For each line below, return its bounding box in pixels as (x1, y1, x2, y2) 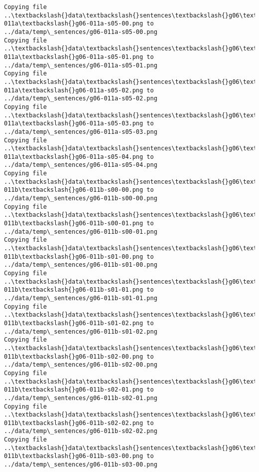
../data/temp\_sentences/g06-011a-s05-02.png (4, 95, 157, 102)
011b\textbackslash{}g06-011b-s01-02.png (4, 319, 143, 327)
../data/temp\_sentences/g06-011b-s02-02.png (4, 428, 157, 435)
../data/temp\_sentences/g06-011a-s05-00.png (4, 28, 157, 35)
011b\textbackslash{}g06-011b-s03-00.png (4, 453, 143, 460)
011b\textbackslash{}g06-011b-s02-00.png (4, 353, 143, 360)
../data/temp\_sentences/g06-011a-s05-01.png (4, 61, 157, 69)
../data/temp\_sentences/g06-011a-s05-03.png (4, 128, 157, 135)
